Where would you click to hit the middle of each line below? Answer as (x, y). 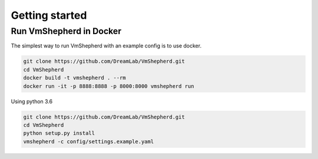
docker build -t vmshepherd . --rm (74, 78)
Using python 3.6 (32, 101)
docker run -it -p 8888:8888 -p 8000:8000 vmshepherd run (109, 86)
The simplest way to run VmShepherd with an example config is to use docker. (106, 46)
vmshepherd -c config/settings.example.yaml (89, 141)
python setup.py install (59, 133)
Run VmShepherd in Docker (66, 31)
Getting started (49, 15)
